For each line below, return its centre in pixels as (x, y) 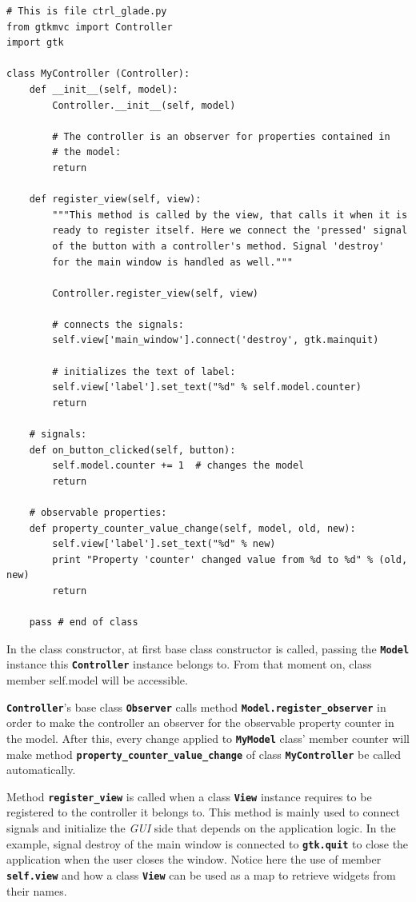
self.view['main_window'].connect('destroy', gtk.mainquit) (216, 340)
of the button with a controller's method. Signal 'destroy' (218, 246)
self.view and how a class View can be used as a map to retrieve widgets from (201, 874)
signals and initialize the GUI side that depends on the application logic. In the (201, 828)
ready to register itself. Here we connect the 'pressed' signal (230, 231)
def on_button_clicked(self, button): (132, 450)
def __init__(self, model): (104, 89)
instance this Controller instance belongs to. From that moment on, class (189, 664)
